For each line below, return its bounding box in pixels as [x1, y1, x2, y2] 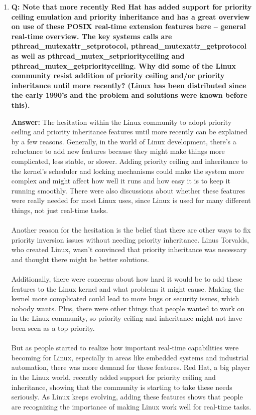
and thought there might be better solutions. [11, 254, 149, 264]
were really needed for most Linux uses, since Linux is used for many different [11, 195, 251, 205]
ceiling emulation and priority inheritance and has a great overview [11, 11, 250, 22]
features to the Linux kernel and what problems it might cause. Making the [11, 283, 244, 294]
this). [11, 99, 30, 110]
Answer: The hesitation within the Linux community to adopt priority [11, 116, 232, 127]
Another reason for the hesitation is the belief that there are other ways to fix [11, 225, 251, 235]
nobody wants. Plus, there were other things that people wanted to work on [11, 303, 245, 313]
